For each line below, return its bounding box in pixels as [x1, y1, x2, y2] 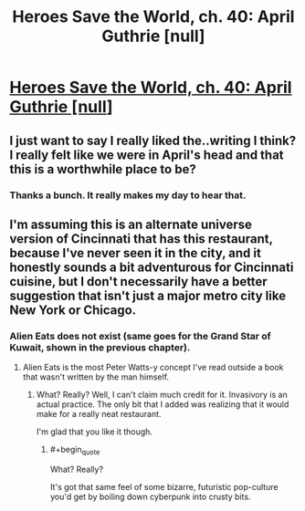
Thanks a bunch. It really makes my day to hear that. [9, 189, 247, 202]
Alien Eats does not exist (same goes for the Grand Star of [9, 329, 271, 342]
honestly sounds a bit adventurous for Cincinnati [9, 259, 294, 275]
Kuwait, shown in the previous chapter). [9, 340, 191, 353]
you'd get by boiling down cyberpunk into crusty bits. [49, 491, 251, 502]
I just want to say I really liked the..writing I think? [9, 132, 297, 148]
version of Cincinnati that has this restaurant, [9, 231, 273, 246]
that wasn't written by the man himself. [22, 371, 170, 382]
